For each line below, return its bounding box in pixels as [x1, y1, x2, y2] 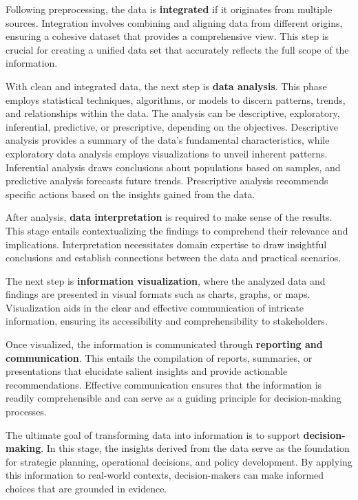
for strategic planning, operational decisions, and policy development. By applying [6, 454, 352, 468]
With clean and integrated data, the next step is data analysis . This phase [6, 78, 327, 93]
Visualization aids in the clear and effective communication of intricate [6, 300, 304, 314]
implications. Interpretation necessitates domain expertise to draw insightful [6, 237, 327, 251]
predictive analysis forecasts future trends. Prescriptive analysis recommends [6, 173, 328, 188]
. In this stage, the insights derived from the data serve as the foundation [41, 441, 350, 455]
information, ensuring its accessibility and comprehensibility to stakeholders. [6, 314, 328, 328]
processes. [6, 404, 47, 419]
